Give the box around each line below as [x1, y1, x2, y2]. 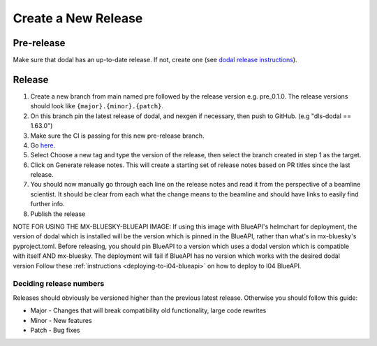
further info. [30, 200, 66, 208]
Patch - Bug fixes [30, 326, 80, 334]
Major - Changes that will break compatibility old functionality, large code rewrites [30, 306, 267, 315]
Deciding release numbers [13, 279, 105, 289]
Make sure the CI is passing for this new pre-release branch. [30, 131, 205, 140]
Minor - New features [30, 316, 92, 324]
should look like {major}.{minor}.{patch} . [30, 102, 164, 110]
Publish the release [30, 210, 86, 218]
